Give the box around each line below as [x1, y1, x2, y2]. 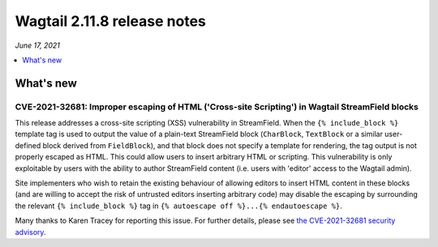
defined [15, 140, 41, 150]
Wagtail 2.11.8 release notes [15, 12, 206, 30]
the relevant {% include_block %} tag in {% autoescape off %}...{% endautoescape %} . [15, 201, 342, 211]
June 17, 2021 [15, 40, 61, 50]
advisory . [15, 227, 46, 236]
